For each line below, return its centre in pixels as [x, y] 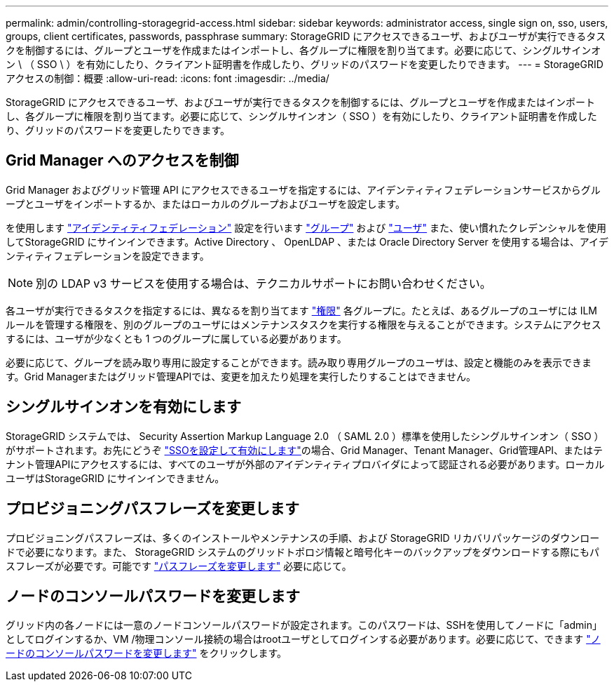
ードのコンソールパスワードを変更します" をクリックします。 [146, 653]
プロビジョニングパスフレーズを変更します [152, 509]
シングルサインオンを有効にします [123, 407]
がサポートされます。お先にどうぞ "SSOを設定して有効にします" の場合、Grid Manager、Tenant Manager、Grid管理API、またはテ [305, 450]
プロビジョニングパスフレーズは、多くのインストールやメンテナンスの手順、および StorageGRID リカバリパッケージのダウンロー [303, 538]
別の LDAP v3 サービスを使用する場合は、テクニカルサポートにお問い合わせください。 [264, 283]
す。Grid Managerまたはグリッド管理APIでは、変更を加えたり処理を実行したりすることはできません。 [241, 376]
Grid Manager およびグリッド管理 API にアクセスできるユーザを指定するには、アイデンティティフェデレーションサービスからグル [303, 189]
